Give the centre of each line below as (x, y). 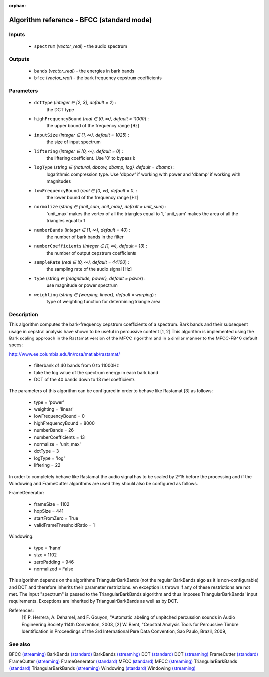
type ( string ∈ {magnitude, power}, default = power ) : (90, 278)
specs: (16, 345)
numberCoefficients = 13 (59, 437)
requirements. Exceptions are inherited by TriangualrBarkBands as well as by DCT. (94, 601)
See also (20, 644)
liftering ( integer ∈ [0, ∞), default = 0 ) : (78, 151)
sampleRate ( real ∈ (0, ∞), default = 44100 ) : (82, 262)
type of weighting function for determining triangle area (104, 302)
